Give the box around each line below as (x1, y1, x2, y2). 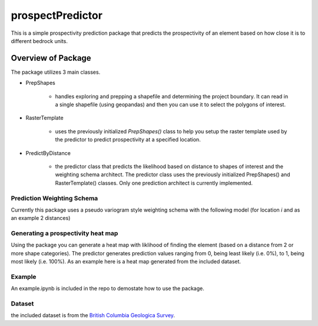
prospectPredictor (11, 9, 103, 22)
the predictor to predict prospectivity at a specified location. (55, 136, 201, 143)
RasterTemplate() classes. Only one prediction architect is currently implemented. (55, 179, 253, 186)
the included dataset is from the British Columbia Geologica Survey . (11, 312, 175, 319)
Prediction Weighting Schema (11, 194, 98, 202)
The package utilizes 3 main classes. (11, 68, 101, 75)
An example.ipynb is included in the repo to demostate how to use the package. (11, 285, 204, 292)
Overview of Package (11, 53, 91, 63)
